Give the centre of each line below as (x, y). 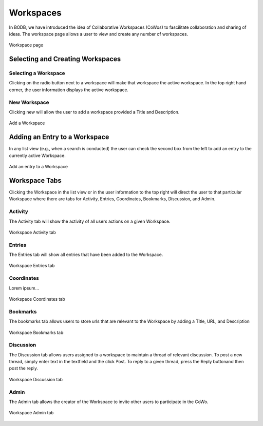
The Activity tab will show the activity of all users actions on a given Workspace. (90, 221)
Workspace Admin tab (31, 413)
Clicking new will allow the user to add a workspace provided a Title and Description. (94, 112)
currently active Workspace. (37, 155)
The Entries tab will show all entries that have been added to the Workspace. (86, 255)
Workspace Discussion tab (36, 379)
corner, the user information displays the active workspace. (69, 90)
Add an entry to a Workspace (38, 167)
